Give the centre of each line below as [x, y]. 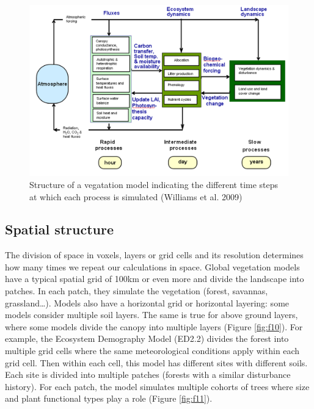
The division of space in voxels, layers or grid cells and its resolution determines [154, 255]
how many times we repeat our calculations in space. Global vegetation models [152, 266]
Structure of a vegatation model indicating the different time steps [154, 184]
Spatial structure [59, 229]
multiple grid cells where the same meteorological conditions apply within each [152, 351]
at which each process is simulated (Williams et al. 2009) [136, 196]
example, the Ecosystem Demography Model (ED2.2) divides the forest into [147, 338]
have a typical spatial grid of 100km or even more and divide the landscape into [155, 279]
